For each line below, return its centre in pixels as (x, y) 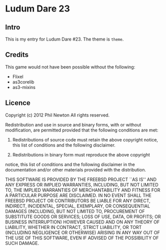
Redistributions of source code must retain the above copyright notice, (85, 139)
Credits (17, 55)
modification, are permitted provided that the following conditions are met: (82, 130)
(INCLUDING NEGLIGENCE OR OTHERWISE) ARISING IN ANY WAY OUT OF (82, 232)
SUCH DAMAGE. (22, 243)
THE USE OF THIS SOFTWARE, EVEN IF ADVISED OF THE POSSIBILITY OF (82, 237)
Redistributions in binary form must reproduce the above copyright (81, 154)
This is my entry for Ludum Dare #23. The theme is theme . (64, 39)
